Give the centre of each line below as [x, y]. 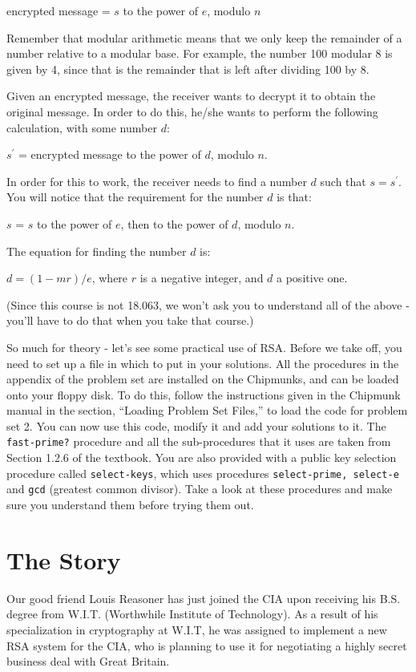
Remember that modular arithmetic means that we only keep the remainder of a [204, 37]
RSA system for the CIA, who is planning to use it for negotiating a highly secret [207, 645]
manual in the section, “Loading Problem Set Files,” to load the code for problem [207, 410]
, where [110, 278]
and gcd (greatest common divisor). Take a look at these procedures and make [200, 489]
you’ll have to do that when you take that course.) [130, 320]
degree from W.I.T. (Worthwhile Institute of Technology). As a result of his [192, 614]
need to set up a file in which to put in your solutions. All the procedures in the [203, 363]
